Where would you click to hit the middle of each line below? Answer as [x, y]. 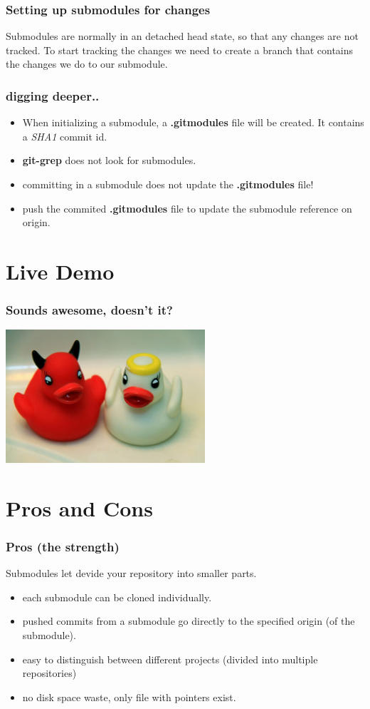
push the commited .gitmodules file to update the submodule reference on [187, 208]
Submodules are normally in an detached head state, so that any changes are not [182, 36]
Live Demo [60, 271]
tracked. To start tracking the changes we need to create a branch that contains [180, 50]
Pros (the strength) [63, 546]
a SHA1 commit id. [65, 136]
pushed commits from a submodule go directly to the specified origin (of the [189, 621]
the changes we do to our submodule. [87, 64]
